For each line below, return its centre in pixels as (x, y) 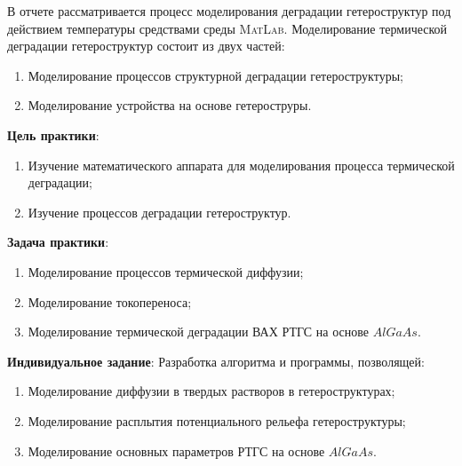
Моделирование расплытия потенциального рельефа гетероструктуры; (217, 420)
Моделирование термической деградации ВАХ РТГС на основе (199, 332)
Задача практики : (58, 242)
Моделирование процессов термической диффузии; (166, 271)
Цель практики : (53, 134)
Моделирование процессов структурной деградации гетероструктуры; (215, 75)
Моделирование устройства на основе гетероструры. (170, 105)
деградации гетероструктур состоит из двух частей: (146, 46)
